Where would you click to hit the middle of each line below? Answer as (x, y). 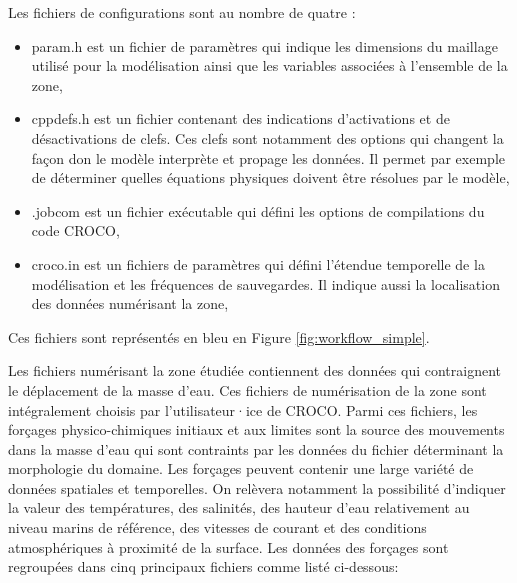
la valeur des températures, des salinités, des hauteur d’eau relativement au (239, 507)
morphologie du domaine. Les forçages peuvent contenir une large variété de (241, 468)
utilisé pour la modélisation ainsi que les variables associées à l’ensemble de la (269, 65)
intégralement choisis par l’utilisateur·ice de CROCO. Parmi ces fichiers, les (243, 409)
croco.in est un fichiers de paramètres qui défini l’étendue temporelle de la (258, 263)
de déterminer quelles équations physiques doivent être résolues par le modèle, (270, 177)
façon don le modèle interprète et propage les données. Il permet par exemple (268, 157)
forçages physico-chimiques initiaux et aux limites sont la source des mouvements (256, 429)
